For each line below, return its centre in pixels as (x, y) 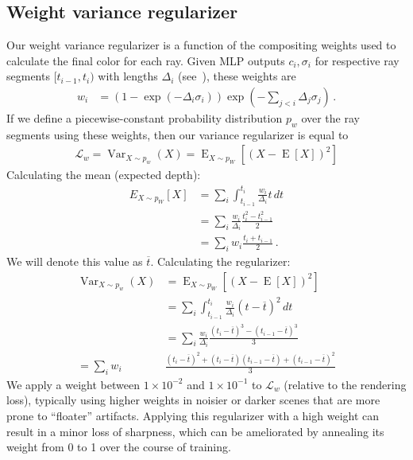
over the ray (330, 118)
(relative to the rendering (345, 384)
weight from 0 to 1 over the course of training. (119, 447)
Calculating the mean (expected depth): (104, 175)
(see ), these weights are (237, 76)
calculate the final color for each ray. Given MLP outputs (146, 60)
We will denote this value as (75, 261)
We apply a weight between (73, 384)
